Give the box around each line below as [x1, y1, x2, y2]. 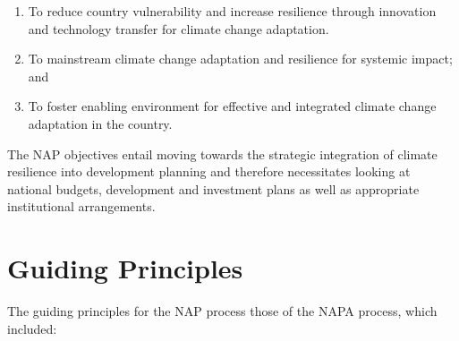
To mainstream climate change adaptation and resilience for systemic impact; [28, 49, 453, 68]
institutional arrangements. [7, 197, 156, 216]
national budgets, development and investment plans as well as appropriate [7, 179, 420, 198]
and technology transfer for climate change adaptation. [28, 19, 329, 38]
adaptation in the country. [28, 114, 173, 132]
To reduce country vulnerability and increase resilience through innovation [28, 2, 437, 20]
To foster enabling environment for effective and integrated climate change [28, 97, 437, 115]
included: [7, 319, 57, 337]
